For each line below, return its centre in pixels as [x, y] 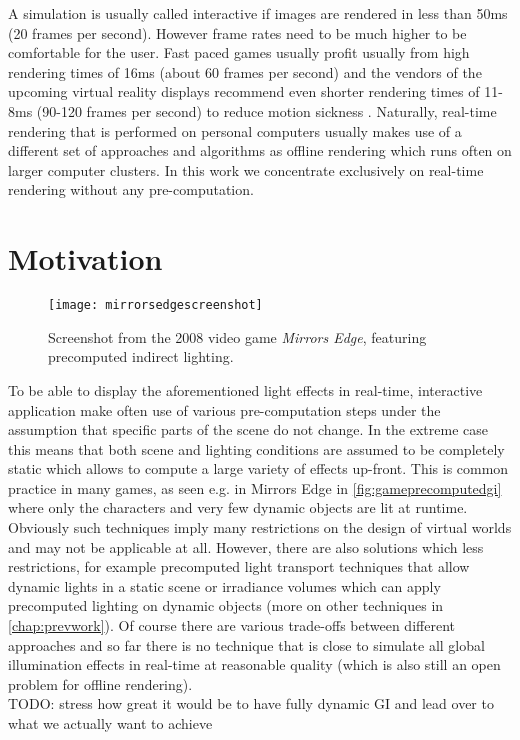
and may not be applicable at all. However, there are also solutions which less [246, 546]
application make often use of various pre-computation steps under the [224, 409]
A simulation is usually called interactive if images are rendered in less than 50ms [258, 13]
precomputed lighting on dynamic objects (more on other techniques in [226, 605]
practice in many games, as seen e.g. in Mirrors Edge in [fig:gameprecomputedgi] [255, 487]
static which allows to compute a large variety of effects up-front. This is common [258, 468]
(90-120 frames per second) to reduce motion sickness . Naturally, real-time [266, 110]
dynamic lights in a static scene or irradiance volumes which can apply [224, 585]
